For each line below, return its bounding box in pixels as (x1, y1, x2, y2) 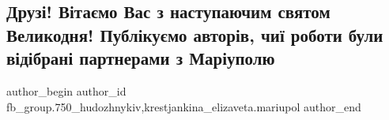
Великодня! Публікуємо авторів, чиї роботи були (6, 22, 383, 47)
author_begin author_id (6, 82, 127, 99)
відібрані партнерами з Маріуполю (6, 46, 275, 70)
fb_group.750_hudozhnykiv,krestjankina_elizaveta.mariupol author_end (6, 98, 361, 114)
